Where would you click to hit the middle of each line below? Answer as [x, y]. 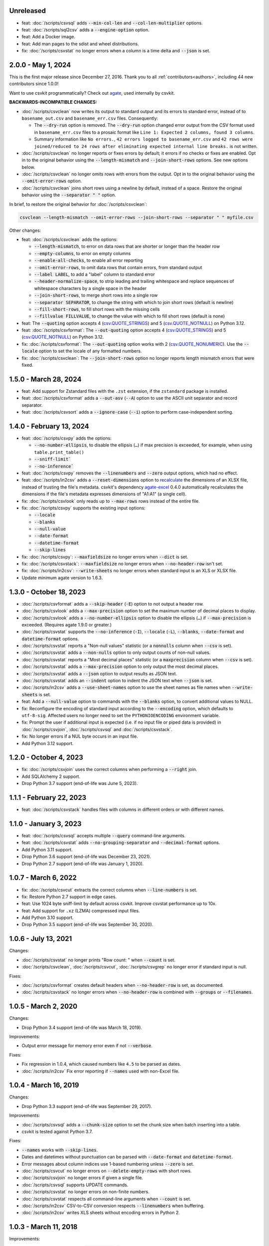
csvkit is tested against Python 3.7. [57, 1132]
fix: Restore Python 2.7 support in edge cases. [69, 897]
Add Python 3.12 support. [48, 743]
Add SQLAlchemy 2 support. [51, 776]
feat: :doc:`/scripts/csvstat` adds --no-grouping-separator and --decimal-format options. [121, 843]
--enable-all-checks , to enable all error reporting [88, 260]
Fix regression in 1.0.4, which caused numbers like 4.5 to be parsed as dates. [101, 1064]
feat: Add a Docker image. [49, 37]
